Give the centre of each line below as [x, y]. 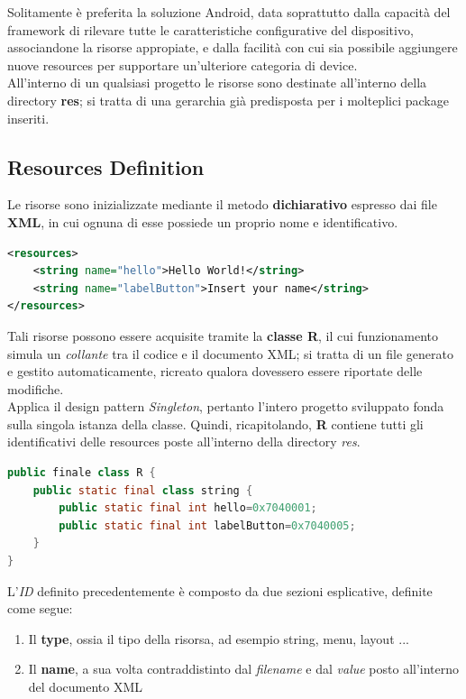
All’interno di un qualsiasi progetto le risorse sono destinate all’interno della [217, 83]
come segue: [40, 608]
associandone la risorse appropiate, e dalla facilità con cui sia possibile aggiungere [233, 47]
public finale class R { [82, 473]
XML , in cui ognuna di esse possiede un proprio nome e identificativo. [203, 221]
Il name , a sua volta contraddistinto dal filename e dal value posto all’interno [244, 669]
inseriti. [28, 118]
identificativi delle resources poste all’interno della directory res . [184, 441]
